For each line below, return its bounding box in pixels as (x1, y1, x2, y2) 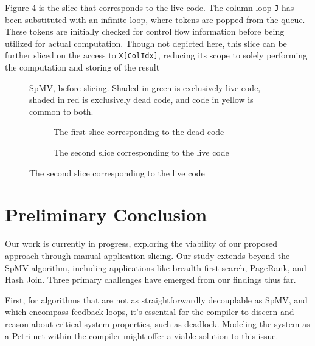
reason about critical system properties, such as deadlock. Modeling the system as (5, 317, 310, 330)
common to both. (29, 105, 94, 117)
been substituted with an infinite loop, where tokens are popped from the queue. (5, 13, 305, 26)
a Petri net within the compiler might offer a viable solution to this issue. (5, 329, 279, 342)
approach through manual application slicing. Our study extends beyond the (5, 249, 290, 261)
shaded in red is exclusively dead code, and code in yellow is (29, 93, 254, 106)
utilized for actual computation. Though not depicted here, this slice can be (5, 36, 287, 49)
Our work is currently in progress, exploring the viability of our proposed (5, 237, 277, 250)
